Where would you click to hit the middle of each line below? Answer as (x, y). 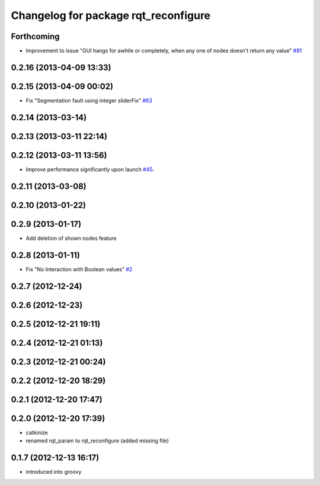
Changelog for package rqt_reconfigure (111, 15)
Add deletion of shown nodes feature (71, 238)
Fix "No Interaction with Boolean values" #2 (79, 269)
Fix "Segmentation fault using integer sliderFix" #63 (89, 100)
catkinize (37, 432)
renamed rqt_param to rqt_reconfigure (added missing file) (97, 441)
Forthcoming (35, 36)
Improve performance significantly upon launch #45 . (90, 169)
